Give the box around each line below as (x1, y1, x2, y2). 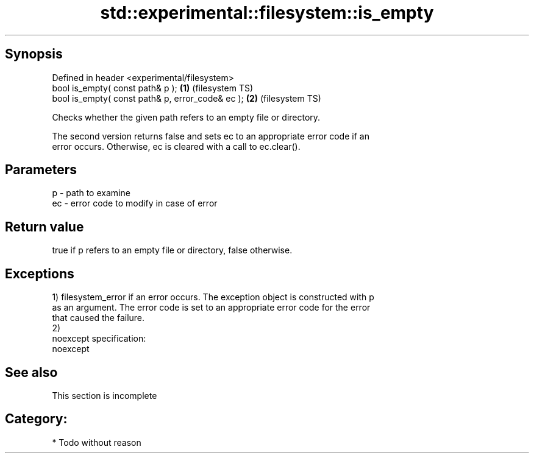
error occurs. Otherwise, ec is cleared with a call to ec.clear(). (52, 141, 301, 152)
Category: (5, 411, 68, 427)
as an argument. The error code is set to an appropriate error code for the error (52, 302, 371, 313)
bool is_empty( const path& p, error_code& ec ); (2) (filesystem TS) (52, 93, 321, 104)
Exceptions (5, 266, 74, 281)
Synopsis (5, 46, 63, 62)
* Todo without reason (52, 437, 141, 448)
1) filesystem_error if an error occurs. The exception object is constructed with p (52, 292, 374, 303)
